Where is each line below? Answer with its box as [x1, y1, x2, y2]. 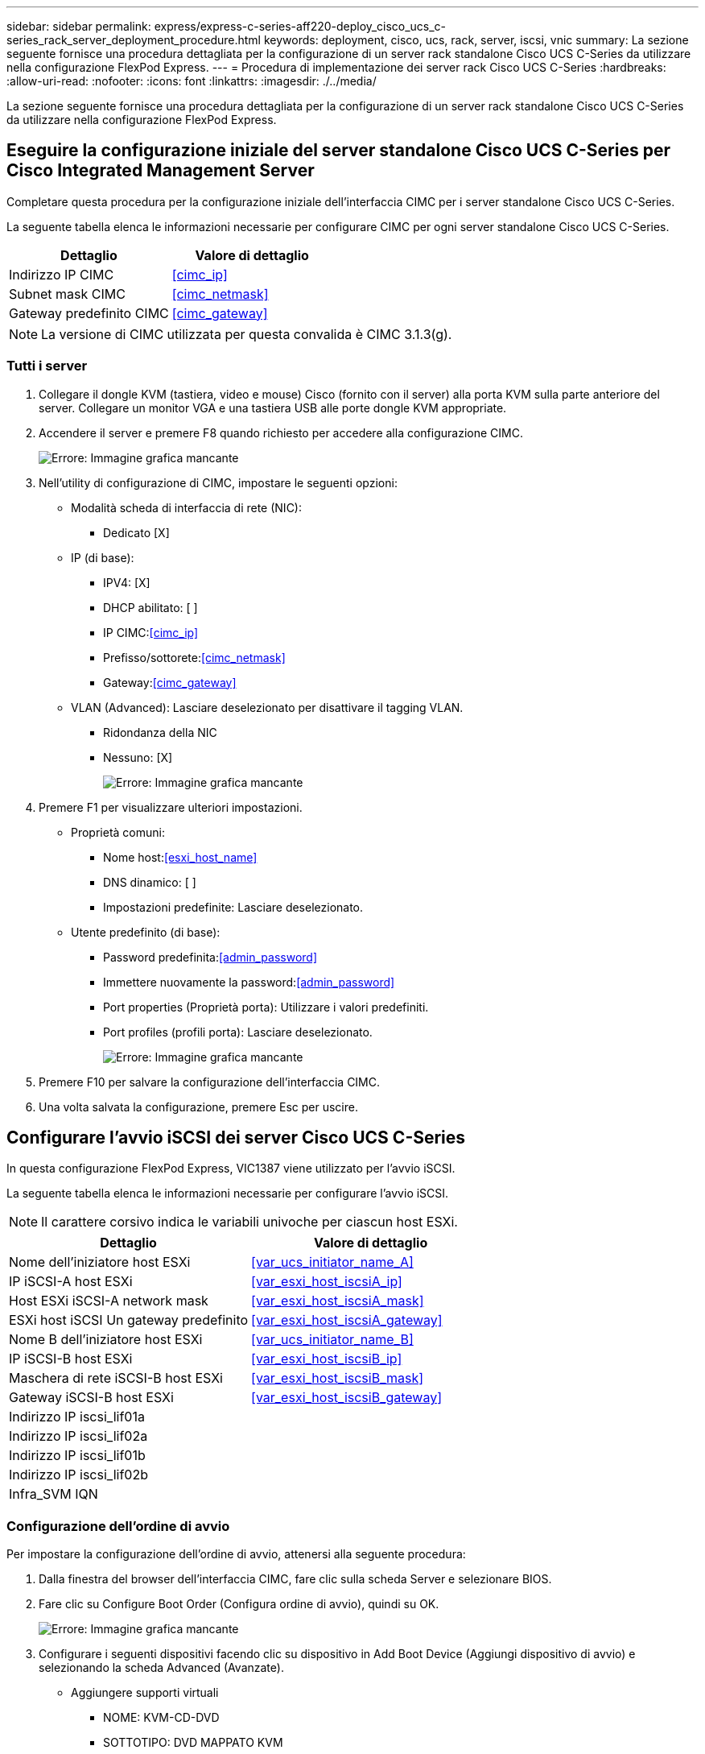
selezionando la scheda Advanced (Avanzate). [39, 1661, 284, 1675]
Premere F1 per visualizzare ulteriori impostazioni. [39, 800, 303, 814]
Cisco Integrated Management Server [6, 160, 315, 181]
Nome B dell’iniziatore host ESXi [9, 1331, 203, 1348]
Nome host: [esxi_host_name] [103, 850, 258, 864]
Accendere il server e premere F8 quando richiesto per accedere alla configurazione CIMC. [39, 425, 523, 440]
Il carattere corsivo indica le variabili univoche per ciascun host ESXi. [41, 1214, 458, 1231]
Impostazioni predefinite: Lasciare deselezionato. [103, 900, 364, 914]
